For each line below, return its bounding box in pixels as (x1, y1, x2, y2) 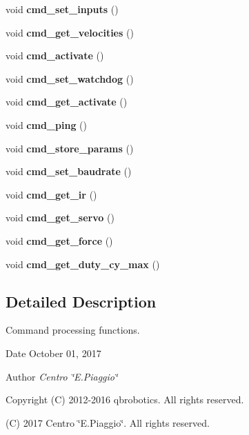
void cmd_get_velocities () (6, 25, 134, 39)
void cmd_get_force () (6, 233, 113, 247)
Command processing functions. (6, 323, 140, 337)
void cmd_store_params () (6, 141, 134, 155)
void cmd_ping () (6, 117, 87, 132)
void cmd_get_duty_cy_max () (6, 256, 160, 271)
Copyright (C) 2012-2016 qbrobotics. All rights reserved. (6, 392, 244, 407)
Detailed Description (6, 290, 157, 312)
